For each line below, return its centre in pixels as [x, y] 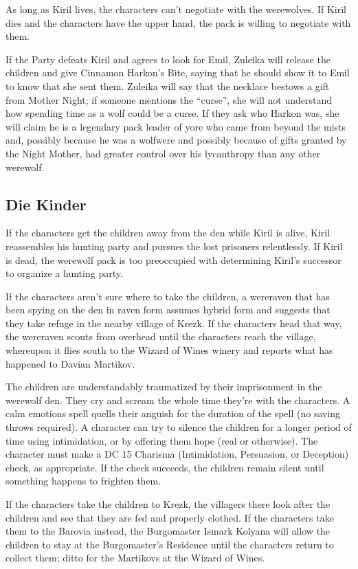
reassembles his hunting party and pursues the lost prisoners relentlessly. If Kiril [174, 246]
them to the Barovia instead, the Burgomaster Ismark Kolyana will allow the [168, 531]
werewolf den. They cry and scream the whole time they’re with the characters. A [178, 400]
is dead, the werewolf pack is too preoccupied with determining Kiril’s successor [174, 259]
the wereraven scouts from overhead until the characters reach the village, [161, 336]
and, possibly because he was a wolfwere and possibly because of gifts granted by [176, 140]
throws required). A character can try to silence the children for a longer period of [179, 427]
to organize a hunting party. [64, 273]
